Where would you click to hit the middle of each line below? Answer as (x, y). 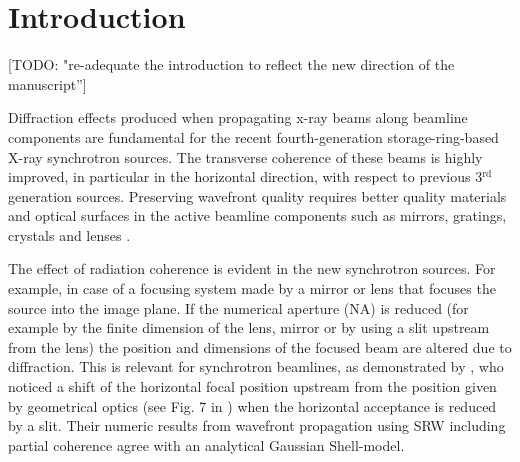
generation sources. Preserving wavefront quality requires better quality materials (257, 195)
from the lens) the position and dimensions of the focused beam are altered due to (260, 346)
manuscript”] (47, 83)
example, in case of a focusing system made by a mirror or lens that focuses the (252, 288)
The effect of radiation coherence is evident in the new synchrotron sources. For (252, 268)
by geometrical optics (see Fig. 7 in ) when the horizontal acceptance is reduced (252, 405)
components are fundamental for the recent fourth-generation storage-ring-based (253, 136)
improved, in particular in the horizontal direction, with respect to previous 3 (245, 176)
